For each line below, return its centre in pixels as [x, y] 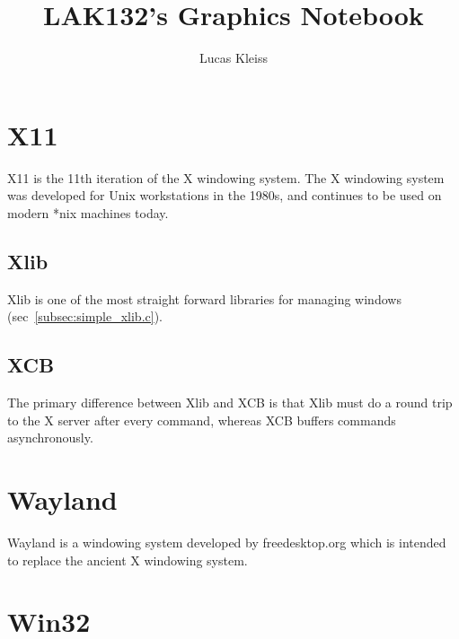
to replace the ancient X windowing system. [128, 560]
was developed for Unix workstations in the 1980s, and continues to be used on [225, 195]
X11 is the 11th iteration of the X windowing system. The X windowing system [226, 177]
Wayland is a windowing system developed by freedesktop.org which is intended [227, 542]
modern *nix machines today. [88, 212]
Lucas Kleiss [234, 58]
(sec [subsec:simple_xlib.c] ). [85, 316]
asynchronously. [50, 438]
